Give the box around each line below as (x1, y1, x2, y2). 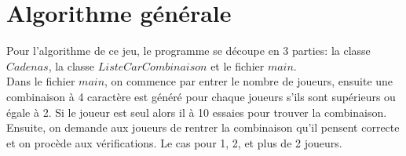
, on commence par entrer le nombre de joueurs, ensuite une (104, 73, 393, 89)
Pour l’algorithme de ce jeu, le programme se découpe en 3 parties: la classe (6, 42, 371, 59)
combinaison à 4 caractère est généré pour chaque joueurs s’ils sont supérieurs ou (6, 88, 396, 104)
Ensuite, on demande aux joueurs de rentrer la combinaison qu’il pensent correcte (6, 119, 400, 136)
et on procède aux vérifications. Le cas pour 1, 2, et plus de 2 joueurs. (6, 134, 342, 151)
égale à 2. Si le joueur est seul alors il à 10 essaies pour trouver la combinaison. (6, 103, 387, 120)
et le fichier (210, 57, 265, 74)
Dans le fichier (6, 73, 75, 89)
